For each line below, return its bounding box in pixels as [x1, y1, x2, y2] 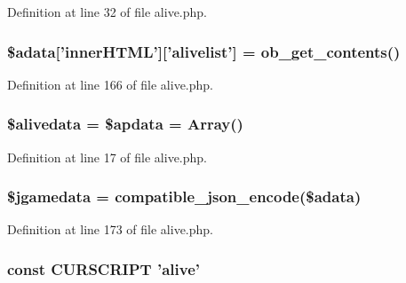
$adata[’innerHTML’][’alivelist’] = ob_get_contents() [7, 40, 401, 62]
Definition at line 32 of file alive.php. [7, 3, 208, 20]
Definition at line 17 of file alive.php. [7, 147, 208, 166]
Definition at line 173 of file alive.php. [7, 220, 214, 239]
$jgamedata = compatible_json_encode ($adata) [7, 185, 362, 208]
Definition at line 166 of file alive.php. [7, 75, 214, 93]
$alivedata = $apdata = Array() [7, 113, 243, 135]
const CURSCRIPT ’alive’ [7, 257, 200, 279]
